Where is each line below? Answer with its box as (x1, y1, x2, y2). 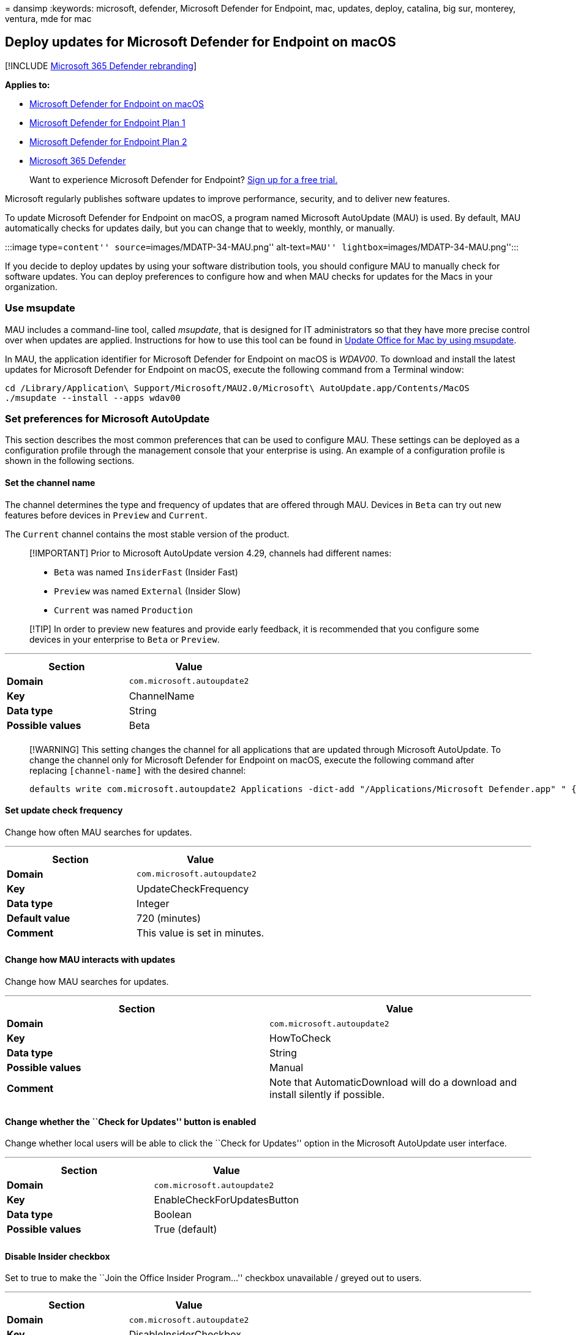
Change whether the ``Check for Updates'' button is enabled (5, 1116, 257, 1127)
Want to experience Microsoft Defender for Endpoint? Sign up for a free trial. (29, 174, 338, 185)
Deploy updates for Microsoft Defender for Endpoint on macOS (5, 34, 396, 50)
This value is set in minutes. (137, 926, 265, 939)
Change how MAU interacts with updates (5, 954, 175, 965)
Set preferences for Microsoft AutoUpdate (5, 412, 210, 425)
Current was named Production (54, 604, 193, 615)
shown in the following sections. (5, 455, 135, 466)
